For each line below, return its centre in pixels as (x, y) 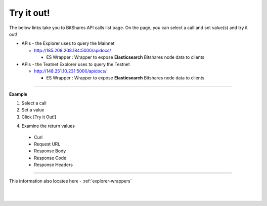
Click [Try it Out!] (39, 117)
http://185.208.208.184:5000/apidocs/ (72, 50)
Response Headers (53, 165)
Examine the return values (48, 126)
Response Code (50, 158)
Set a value (33, 110)
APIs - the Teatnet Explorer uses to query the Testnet (76, 64)
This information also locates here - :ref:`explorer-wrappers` (70, 181)
